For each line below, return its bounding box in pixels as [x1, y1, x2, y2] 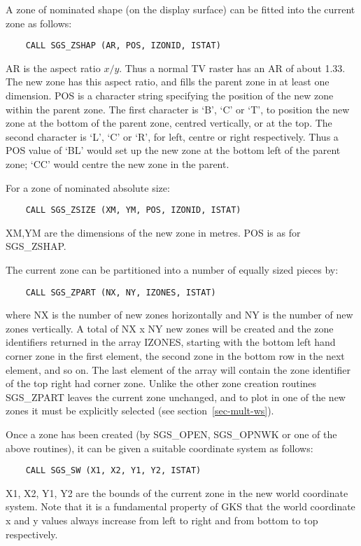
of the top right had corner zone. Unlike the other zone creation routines [6, 376, 317, 391]
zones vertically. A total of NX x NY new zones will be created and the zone [6, 321, 334, 335]
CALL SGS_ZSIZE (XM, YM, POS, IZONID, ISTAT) [25, 205, 241, 216]
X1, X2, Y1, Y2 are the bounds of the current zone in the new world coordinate [6, 485, 348, 500]
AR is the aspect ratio [6, 60, 101, 75]
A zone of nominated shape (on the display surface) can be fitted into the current [6, 2, 355, 16]
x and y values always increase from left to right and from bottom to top [6, 513, 318, 528]
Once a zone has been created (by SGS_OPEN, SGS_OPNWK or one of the [6, 427, 337, 442]
